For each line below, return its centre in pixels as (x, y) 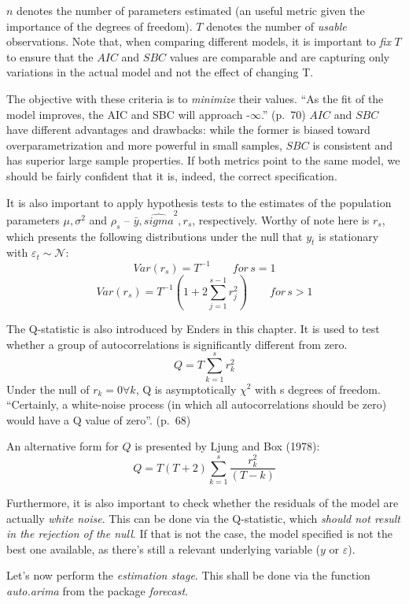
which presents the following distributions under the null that (155, 236)
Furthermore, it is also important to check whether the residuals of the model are (203, 502)
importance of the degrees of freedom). (99, 26)
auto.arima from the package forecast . (98, 590)
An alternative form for (63, 446)
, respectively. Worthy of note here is (281, 219)
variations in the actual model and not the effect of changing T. (160, 72)
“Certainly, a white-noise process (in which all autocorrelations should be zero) (197, 404)
